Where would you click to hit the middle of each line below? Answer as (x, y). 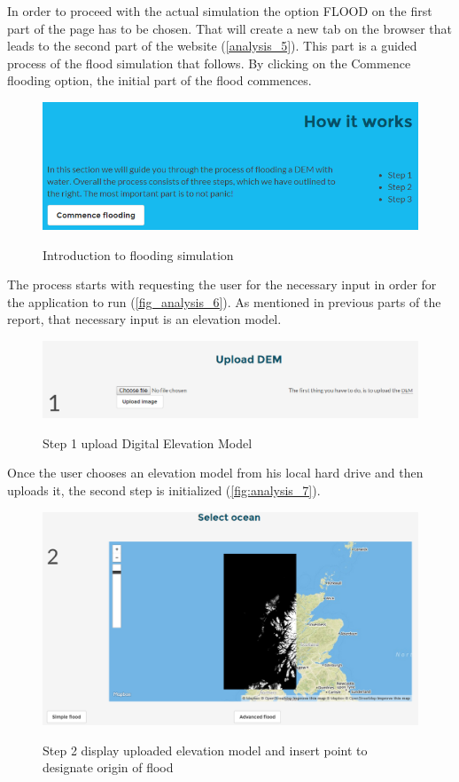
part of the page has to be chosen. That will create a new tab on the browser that (230, 28)
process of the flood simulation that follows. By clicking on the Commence (209, 63)
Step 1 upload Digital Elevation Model (148, 442)
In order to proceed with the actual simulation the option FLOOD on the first (220, 11)
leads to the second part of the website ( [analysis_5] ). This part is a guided (212, 46)
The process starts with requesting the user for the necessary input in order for (222, 284)
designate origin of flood (108, 767)
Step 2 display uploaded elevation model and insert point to (205, 750)
